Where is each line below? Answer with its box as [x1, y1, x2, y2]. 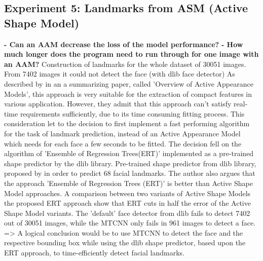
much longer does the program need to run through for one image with [4, 49, 259, 59]
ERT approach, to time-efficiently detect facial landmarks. [4, 247, 184, 258]
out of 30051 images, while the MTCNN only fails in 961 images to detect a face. [4, 217, 256, 228]
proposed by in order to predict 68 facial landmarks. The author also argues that [4, 168, 255, 178]
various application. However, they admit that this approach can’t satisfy [4, 98, 232, 109]
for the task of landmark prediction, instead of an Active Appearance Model [4, 128, 241, 138]
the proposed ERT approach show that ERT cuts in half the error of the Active [4, 198, 251, 208]
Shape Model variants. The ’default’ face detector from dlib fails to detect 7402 [4, 207, 250, 218]
